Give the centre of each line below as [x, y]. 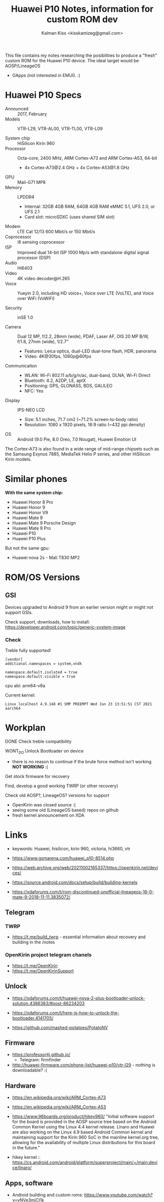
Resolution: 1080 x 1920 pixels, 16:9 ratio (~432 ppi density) [85, 425]
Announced [17, 108]
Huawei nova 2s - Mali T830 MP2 [46, 557]
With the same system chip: [34, 492]
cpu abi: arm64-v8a [25, 686]
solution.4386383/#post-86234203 [48, 1003]
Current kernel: [20, 695]
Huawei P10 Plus [29, 538]
